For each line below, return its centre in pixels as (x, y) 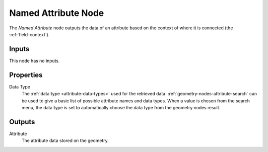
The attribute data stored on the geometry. (65, 141)
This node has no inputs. (34, 61)
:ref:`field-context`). (29, 34)
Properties (26, 75)
